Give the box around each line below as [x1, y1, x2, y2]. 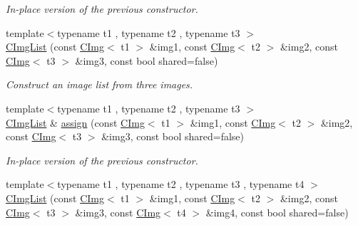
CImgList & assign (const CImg [6, 115, 145, 130]
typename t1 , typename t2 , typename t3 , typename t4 [57, 177, 305, 192]
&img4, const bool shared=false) [205, 204, 349, 219]
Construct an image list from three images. [6, 77, 193, 92]
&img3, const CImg [75, 204, 161, 219]
